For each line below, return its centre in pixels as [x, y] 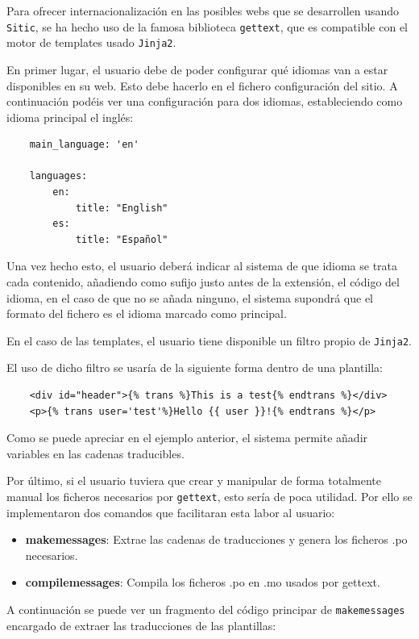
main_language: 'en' [84, 145]
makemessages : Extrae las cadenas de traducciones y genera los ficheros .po [216, 539]
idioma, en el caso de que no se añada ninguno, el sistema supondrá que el [190, 297]
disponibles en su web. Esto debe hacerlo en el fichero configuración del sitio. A [202, 85]
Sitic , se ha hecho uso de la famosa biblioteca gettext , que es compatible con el [207, 26]
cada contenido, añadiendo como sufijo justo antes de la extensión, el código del [203, 282]
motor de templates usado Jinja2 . [91, 42]
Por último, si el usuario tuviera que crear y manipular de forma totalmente [194, 480]
